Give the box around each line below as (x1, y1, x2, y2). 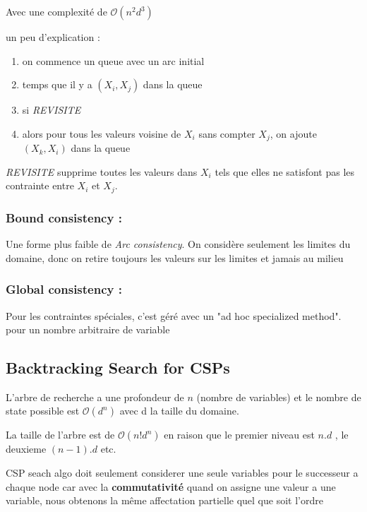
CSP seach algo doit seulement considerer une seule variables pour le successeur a (6, 465, 359, 480)
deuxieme (6, 441, 47, 456)
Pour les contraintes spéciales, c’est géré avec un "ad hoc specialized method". (6, 308, 342, 323)
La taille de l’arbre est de (6, 427, 115, 442)
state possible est (6, 403, 80, 418)
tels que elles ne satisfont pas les (215, 164, 355, 179)
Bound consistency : (6, 208, 122, 226)
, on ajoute (270, 126, 317, 141)
